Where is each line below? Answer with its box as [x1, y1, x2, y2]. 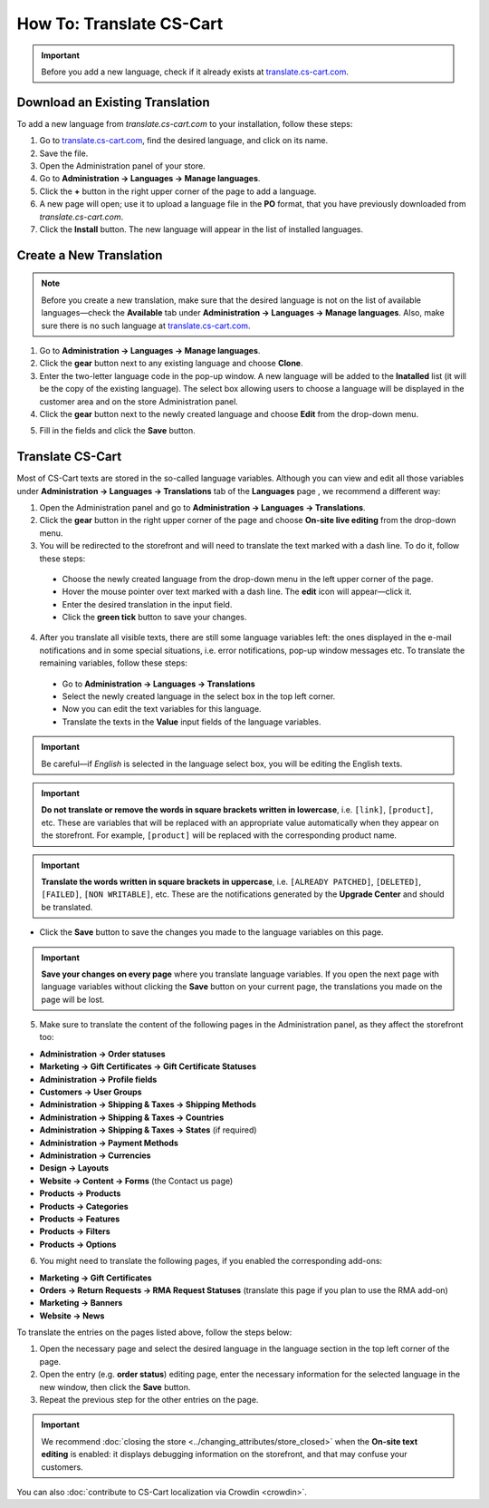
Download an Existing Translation [16, 94, 210, 110]
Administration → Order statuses [39, 1048, 167, 1059]
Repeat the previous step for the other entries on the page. [39, 1395, 259, 1406]
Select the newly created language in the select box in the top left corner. [62, 691, 336, 702]
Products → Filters [39, 1226, 110, 1237]
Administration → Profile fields [39, 1074, 158, 1085]
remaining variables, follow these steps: [39, 657, 187, 668]
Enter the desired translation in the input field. [62, 598, 233, 609]
